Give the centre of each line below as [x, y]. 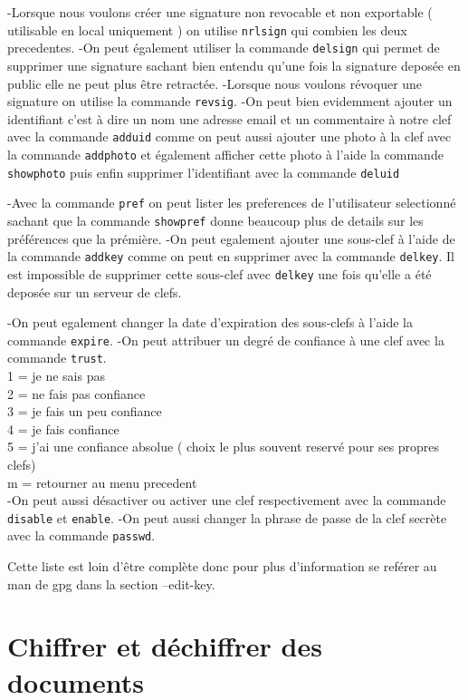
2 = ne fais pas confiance [76, 393]
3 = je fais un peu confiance [85, 411]
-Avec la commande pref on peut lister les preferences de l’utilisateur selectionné [232, 203]
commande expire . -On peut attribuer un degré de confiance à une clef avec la [226, 340]
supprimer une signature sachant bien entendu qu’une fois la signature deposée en [234, 65]
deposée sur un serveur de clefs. [95, 292]
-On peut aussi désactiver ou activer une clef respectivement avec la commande [227, 500]
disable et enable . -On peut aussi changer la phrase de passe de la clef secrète [227, 517]
